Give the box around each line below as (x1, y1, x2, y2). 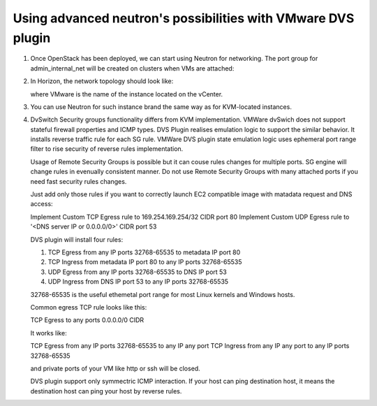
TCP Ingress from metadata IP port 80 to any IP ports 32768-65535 (47, 258, 242, 266)
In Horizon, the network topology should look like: (30, 77, 174, 85)
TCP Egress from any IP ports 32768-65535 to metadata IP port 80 (47, 248, 241, 256)
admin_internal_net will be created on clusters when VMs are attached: (30, 64, 235, 73)
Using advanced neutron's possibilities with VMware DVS (13, 10, 355, 26)
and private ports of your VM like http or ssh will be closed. (30, 364, 200, 372)
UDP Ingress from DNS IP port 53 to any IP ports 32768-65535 (47, 277, 229, 286)
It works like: (30, 328, 67, 337)
